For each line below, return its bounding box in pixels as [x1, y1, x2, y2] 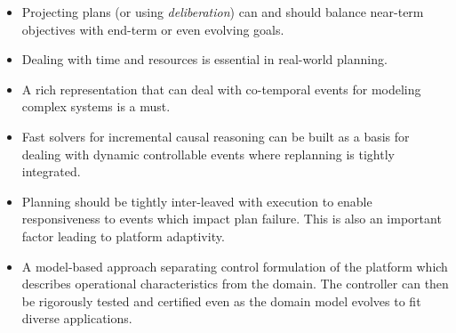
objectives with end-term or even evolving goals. [21, 20, 284, 38]
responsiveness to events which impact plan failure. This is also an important [21, 209, 442, 228]
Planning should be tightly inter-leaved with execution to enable [21, 191, 372, 210]
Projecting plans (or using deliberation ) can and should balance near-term [21, 3, 424, 20]
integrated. [21, 162, 81, 181]
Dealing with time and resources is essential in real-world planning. [21, 50, 388, 69]
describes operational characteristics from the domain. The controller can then [21, 274, 449, 293]
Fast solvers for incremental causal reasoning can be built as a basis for [21, 126, 410, 145]
